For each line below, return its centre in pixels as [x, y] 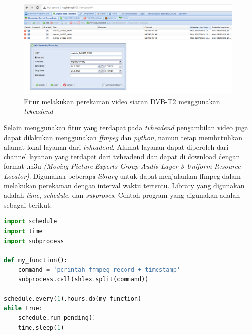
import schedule [31, 222]
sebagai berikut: [28, 204]
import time [23, 231]
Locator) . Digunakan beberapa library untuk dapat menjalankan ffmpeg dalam [122, 176]
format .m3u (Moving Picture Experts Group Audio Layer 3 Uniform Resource [122, 166]
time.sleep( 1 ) [41, 327]
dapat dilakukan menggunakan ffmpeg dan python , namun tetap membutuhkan [123, 137]
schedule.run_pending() [57, 318]
